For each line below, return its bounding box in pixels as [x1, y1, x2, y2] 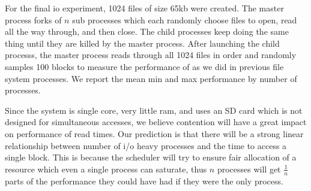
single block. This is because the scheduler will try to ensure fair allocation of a [5, 151, 297, 163]
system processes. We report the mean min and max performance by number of [5, 72, 297, 84]
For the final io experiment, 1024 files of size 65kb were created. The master [5, 2, 284, 14]
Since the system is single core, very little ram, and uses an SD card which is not [5, 104, 303, 116]
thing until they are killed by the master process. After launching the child [5, 37, 280, 49]
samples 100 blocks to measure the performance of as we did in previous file [5, 60, 284, 72]
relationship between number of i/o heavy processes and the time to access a [5, 139, 287, 151]
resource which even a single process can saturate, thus [5, 162, 207, 175]
